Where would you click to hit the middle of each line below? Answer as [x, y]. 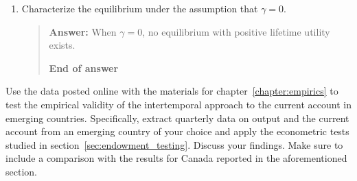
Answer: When [83, 31]
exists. [62, 45]
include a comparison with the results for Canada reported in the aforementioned [176, 158]
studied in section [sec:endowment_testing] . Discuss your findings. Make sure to [174, 144]
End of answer [84, 68]
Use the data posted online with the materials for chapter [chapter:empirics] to [172, 91]
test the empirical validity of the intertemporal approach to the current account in [178, 104]
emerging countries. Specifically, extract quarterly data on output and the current [177, 118]
